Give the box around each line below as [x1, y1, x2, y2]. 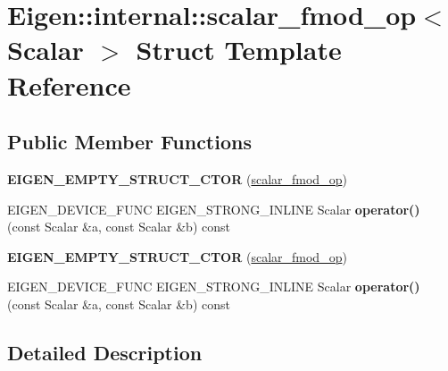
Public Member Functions [7, 128, 252, 156]
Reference [7, 66, 131, 103]
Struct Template [136, 31, 342, 68]
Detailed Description [7, 338, 203, 366]
